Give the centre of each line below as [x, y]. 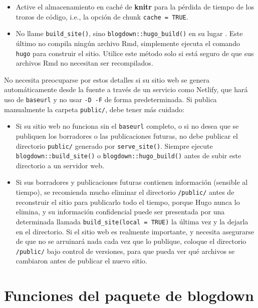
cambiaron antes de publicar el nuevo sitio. [81, 261]
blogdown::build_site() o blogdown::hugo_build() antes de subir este [128, 156]
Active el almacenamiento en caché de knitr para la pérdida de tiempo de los [135, 7]
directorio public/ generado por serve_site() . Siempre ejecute [114, 145]
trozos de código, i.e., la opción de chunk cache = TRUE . [102, 16]
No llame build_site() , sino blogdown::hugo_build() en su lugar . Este [129, 33]
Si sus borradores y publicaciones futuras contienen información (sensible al [132, 182]
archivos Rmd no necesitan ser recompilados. [84, 63]
